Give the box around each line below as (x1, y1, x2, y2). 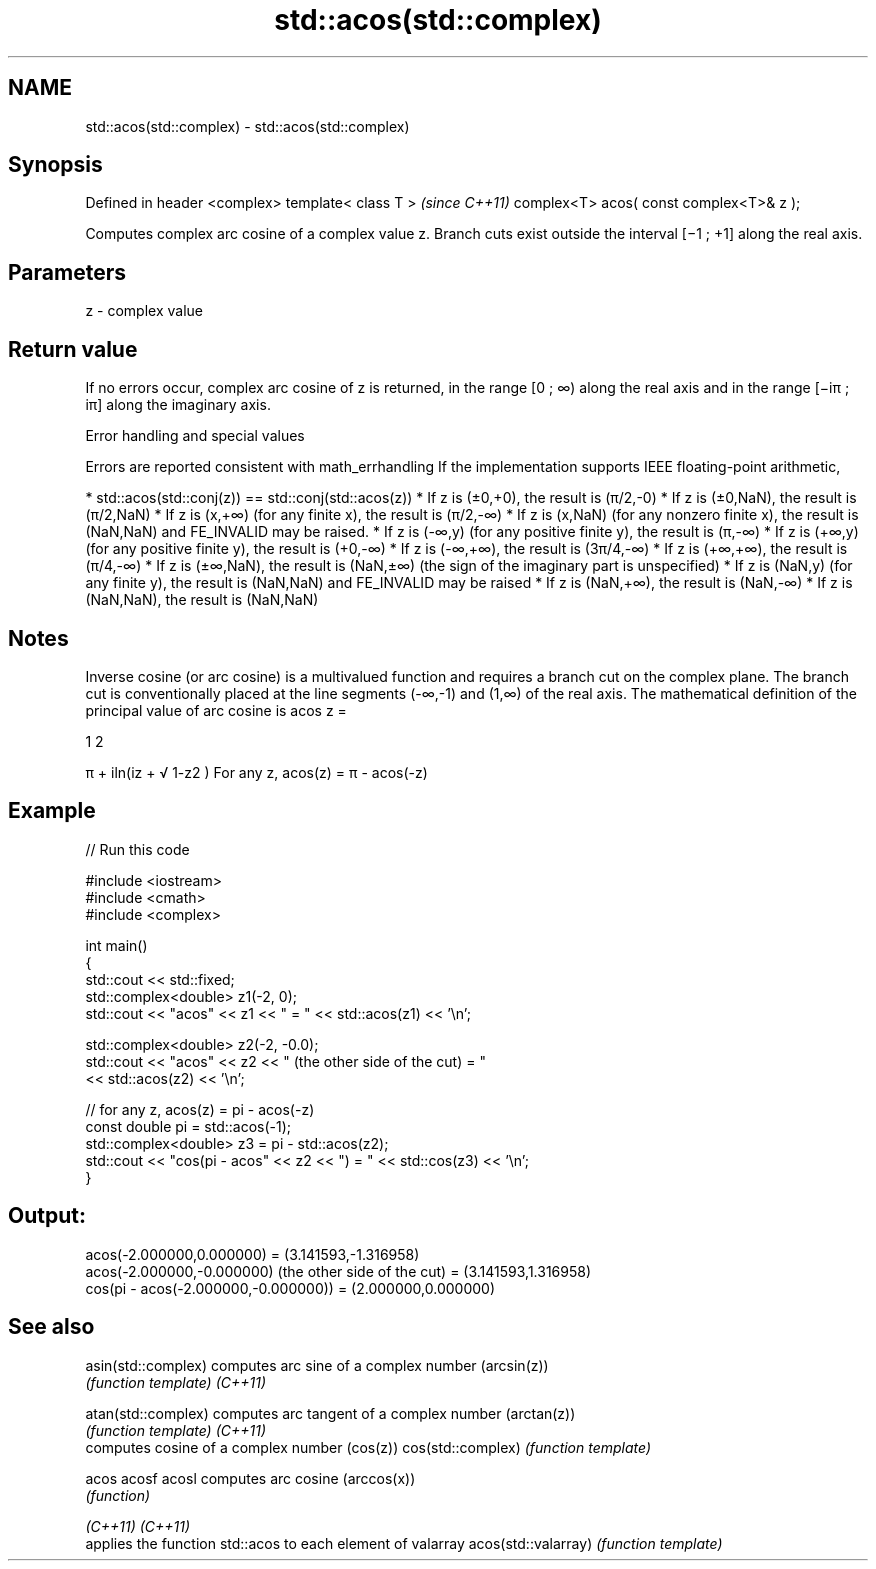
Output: (8, 1203, 86, 1229)
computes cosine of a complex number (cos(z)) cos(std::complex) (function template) (85, 1438, 652, 1456)
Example (8, 798, 96, 824)
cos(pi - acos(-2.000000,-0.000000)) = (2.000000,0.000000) (85, 1279, 495, 1297)
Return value (8, 336, 138, 362)
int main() (85, 936, 148, 954)
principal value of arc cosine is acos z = (85, 701, 347, 719)
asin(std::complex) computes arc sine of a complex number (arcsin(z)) (85, 1356, 549, 1374)
